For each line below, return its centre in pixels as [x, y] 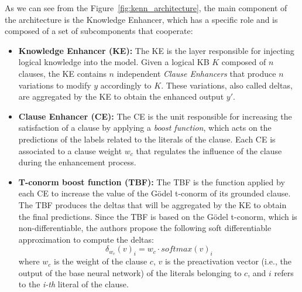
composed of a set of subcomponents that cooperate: [99, 31]
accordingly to [126, 85]
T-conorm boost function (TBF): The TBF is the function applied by [152, 181]
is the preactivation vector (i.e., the [228, 261]
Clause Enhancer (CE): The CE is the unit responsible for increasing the [155, 116]
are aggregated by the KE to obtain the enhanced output [121, 96]
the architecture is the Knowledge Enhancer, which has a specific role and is [141, 19]
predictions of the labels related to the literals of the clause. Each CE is [147, 139]
